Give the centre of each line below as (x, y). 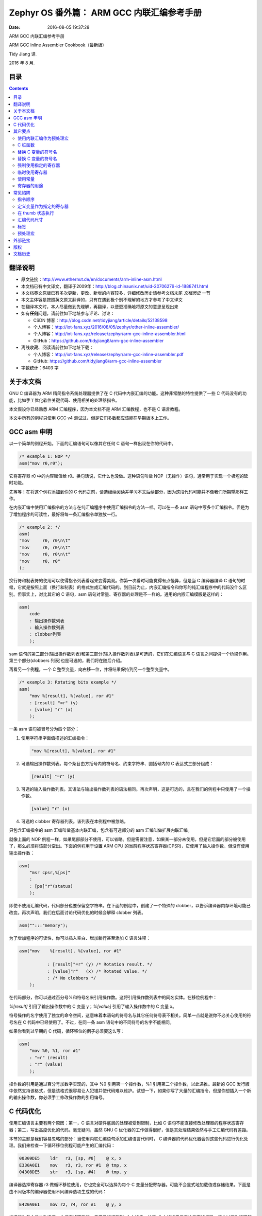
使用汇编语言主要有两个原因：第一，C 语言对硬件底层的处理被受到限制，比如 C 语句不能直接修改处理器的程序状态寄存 (127, 1123)
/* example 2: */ (40, 527)
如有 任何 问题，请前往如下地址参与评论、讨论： (68, 313)
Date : (15, 27)
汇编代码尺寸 (30, 220)
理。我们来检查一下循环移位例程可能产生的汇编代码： (62, 1145)
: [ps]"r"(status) (51, 886)
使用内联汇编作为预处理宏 (43, 138)
